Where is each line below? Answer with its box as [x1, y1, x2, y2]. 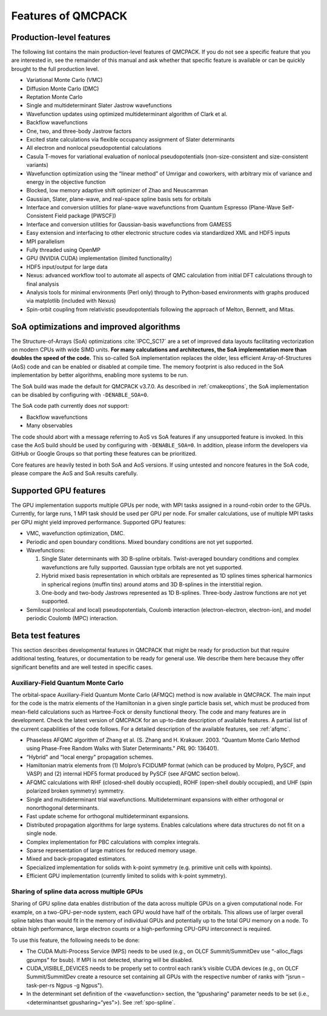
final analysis [26, 280, 59, 288]
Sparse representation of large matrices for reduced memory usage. [26, 847, 197, 854]
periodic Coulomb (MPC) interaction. [26, 615, 118, 622]
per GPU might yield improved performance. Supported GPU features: [11, 518, 186, 526]
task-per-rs [26, 981, 54, 989]
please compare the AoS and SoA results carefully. [11, 470, 139, 477]
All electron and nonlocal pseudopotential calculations [26, 144, 162, 152]
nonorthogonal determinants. [26, 804, 99, 811]
